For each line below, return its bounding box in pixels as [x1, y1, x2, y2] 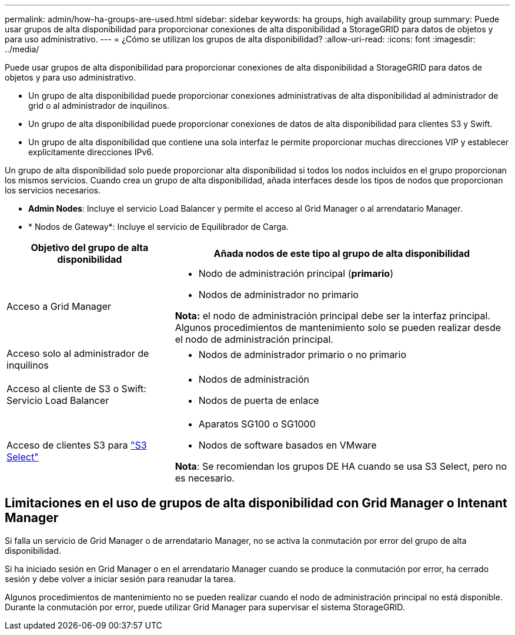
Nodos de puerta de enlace [198, 395, 319, 406]
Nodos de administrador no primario [198, 289, 359, 300]
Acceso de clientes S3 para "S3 [6, 439, 147, 451]
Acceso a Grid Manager [6, 300, 111, 312]
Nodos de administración [198, 373, 310, 385]
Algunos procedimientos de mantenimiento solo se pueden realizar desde [175, 322, 501, 333]
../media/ [5, 44, 39, 54]
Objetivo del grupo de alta [31, 242, 149, 253]
